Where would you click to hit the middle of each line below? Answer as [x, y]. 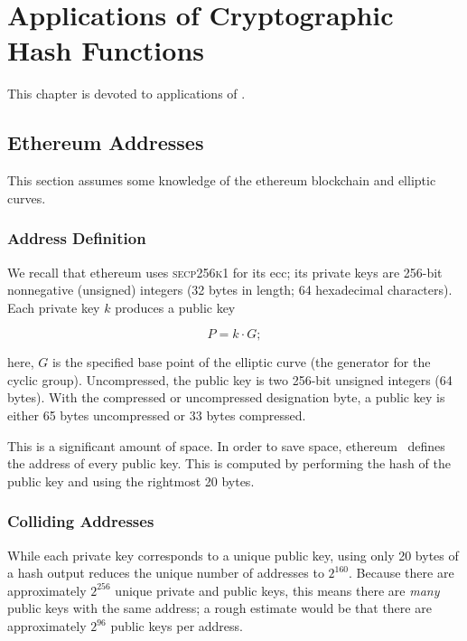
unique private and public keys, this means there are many [277, 590]
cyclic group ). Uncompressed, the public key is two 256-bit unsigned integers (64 [230, 379]
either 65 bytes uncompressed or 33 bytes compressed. [157, 415]
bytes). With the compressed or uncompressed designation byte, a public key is [226, 397]
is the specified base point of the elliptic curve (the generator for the [241, 362]
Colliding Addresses [81, 521]
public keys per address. [177, 626]
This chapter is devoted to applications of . [126, 94]
